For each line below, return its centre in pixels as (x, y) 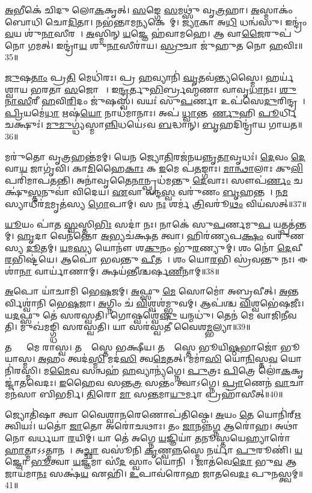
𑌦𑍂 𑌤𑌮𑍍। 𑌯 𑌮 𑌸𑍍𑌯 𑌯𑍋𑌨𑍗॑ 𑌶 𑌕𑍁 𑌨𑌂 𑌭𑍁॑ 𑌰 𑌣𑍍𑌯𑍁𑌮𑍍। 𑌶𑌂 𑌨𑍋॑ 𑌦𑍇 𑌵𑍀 (164, 247)
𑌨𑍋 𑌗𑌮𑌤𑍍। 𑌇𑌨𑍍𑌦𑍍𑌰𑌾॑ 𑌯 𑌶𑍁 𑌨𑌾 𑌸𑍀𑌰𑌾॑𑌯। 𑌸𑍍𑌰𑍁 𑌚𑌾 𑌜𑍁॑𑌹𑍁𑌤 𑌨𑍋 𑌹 (144, 45)
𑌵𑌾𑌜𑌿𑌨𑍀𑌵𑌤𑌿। (277, 315)
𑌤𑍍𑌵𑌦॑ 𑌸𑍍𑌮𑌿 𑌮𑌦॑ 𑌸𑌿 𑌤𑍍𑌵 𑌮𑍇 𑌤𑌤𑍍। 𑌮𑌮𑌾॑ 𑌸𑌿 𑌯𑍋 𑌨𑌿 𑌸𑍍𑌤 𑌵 (173, 358)
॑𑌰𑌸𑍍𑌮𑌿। (23, 371)
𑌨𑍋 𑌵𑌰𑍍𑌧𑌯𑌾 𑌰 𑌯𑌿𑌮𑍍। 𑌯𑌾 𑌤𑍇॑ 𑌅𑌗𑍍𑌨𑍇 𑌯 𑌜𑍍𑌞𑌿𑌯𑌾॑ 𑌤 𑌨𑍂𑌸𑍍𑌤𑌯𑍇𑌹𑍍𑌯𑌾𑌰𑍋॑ (148, 438)
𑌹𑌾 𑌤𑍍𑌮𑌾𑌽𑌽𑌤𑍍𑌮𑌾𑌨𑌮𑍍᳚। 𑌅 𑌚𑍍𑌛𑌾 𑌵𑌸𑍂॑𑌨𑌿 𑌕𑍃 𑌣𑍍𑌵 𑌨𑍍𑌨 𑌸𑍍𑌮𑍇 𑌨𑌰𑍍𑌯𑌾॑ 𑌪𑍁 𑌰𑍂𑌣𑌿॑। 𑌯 (154, 449)
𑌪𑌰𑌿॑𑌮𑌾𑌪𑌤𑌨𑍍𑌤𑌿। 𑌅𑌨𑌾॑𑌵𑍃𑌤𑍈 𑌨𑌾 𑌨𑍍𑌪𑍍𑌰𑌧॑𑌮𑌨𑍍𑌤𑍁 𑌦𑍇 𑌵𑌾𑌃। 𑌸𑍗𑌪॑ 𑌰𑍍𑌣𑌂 (148, 180)
